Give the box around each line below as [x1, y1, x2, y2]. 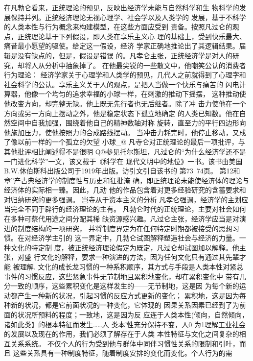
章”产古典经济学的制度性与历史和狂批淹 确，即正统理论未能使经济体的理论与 [4, 175, 250, 185]
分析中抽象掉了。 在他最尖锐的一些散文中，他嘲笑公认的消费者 [45, 60, 246, 70]
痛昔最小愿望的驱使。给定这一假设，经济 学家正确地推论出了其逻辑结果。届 [4, 41, 246, 51]
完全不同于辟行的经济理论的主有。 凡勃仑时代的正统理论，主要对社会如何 [10, 204, 246, 214]
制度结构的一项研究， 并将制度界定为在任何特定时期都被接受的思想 [17, 223, 232, 233]
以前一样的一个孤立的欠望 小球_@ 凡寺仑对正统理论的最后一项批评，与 [17, 137, 245, 147]
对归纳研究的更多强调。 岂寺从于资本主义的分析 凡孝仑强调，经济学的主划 [4, 194, 242, 204]
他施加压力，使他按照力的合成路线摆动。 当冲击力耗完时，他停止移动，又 [4, 127, 239, 137]
